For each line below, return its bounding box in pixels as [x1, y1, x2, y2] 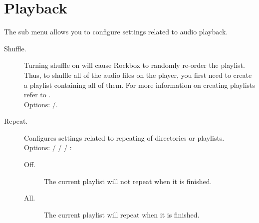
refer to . [24, 89, 51, 100]
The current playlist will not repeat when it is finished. [44, 176, 212, 186]
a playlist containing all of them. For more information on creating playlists [24, 79, 256, 90]
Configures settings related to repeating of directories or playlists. [24, 132, 225, 143]
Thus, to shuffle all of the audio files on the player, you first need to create [24, 69, 252, 80]
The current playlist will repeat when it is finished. [44, 209, 200, 220]
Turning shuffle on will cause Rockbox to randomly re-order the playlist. [24, 60, 245, 70]
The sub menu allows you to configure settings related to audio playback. [4, 26, 228, 37]
